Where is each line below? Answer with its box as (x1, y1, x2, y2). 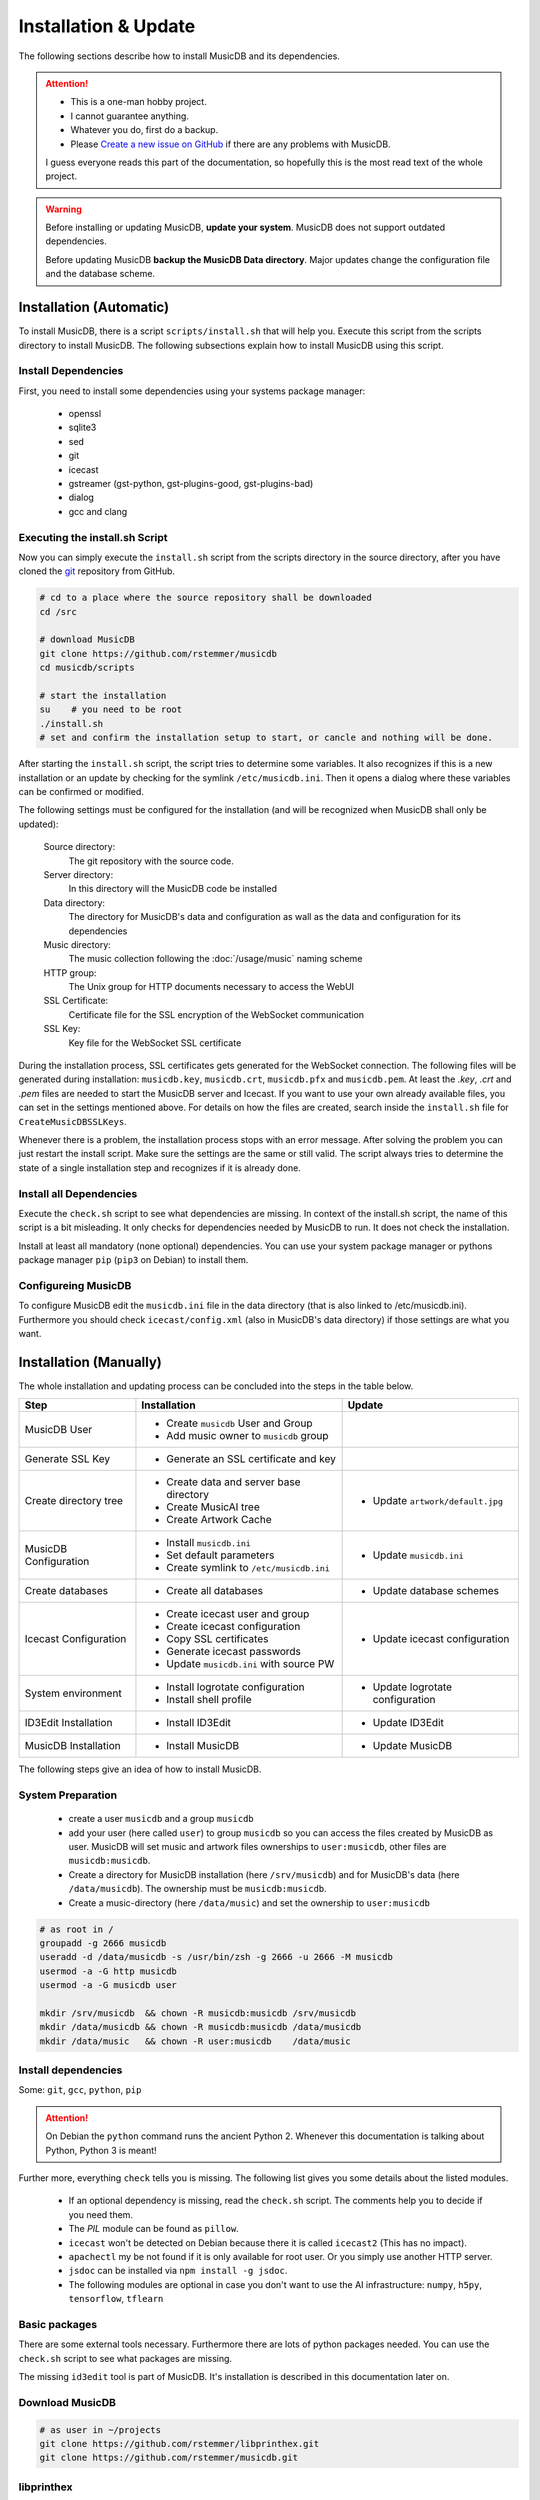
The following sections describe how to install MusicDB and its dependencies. (18, 50, 340, 62)
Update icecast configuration (372, 1632, 510, 1646)
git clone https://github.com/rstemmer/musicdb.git (39, 2452, 299, 2464)
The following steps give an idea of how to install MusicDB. (18, 1763, 262, 1775)
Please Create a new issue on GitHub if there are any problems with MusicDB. (70, 138, 391, 150)
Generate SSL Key (24, 1452, 110, 1466)
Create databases (24, 1584, 109, 1598)
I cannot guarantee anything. (70, 110, 190, 122)
